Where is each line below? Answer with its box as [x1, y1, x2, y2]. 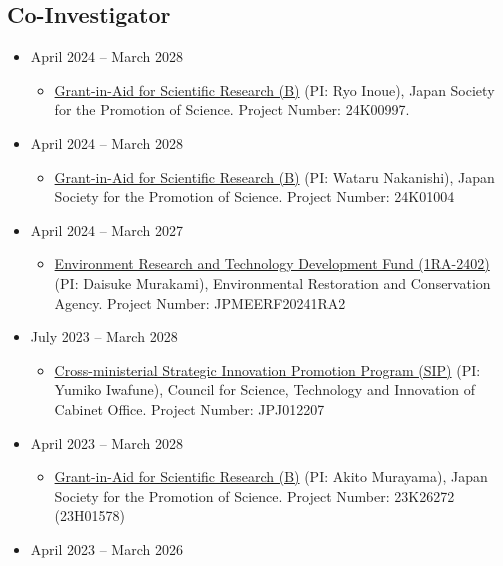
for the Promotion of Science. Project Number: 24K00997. [54, 99, 410, 120]
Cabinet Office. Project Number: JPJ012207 [54, 398, 325, 419]
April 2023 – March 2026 [30, 538, 183, 559]
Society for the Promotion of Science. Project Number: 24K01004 [54, 186, 455, 207]
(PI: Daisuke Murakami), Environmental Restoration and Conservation [54, 272, 491, 293]
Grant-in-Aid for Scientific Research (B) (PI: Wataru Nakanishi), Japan [54, 166, 495, 187]
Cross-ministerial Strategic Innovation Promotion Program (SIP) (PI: [54, 359, 481, 380]
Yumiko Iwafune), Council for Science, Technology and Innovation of [54, 379, 476, 400]
